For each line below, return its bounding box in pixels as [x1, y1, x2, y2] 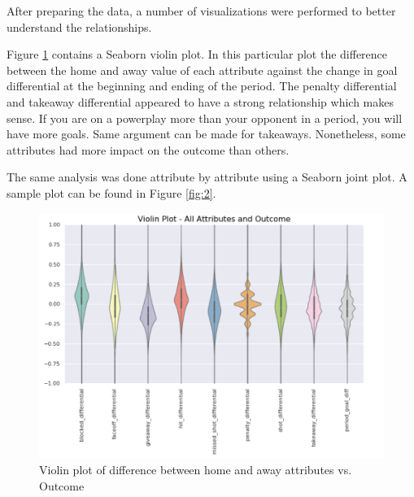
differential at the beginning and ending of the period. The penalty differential [7, 77, 397, 94]
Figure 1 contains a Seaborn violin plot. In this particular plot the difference [7, 46, 388, 63]
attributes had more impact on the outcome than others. [7, 141, 290, 158]
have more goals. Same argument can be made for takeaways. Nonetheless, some [7, 125, 406, 142]
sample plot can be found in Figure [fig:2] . [7, 184, 216, 201]
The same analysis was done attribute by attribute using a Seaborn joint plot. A [7, 168, 407, 185]
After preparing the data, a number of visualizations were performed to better [7, 2, 396, 19]
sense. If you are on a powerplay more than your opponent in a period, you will [7, 109, 403, 126]
